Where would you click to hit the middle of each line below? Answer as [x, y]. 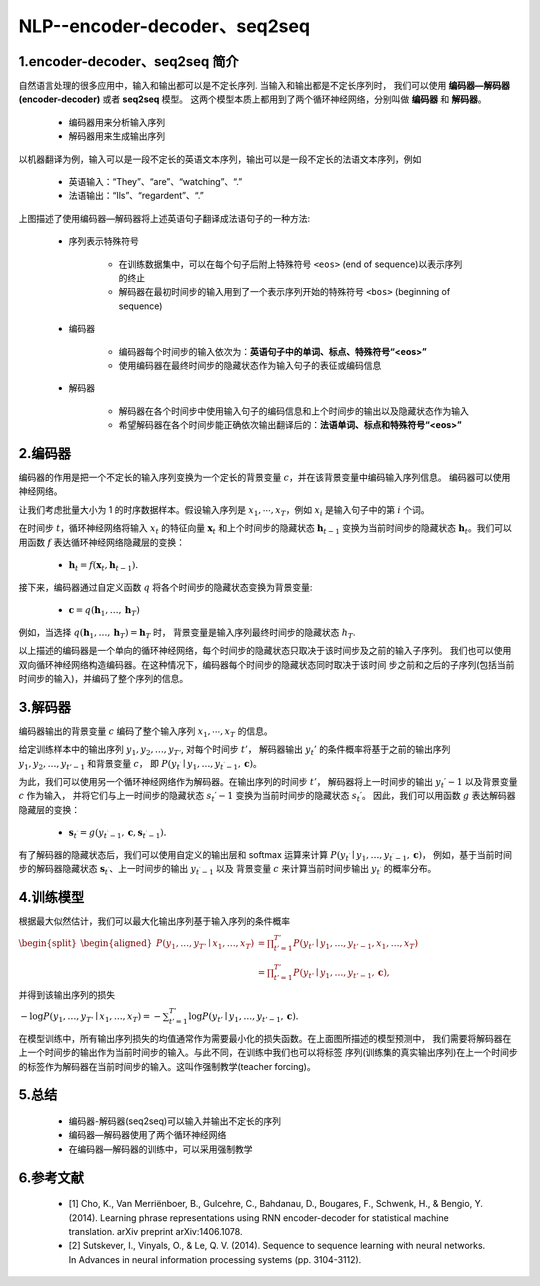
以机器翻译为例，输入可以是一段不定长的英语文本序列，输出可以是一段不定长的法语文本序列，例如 [220, 159]
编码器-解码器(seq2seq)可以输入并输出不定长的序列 [175, 1121]
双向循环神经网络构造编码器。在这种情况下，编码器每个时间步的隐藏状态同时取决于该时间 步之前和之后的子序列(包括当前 [266, 664]
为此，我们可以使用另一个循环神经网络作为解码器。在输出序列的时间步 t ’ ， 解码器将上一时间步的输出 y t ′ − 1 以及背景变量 [268, 783]
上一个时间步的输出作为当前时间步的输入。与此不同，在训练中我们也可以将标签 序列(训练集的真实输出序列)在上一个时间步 [268, 1052]
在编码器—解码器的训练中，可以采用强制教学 [160, 1149]
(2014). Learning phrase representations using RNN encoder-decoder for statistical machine [258, 1217]
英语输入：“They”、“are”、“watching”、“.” [155, 182]
